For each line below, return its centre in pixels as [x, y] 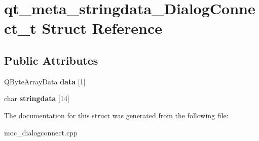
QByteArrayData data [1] [45, 81]
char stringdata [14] [37, 98]
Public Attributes [51, 60]
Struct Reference [102, 28]
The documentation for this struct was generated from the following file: [116, 115]
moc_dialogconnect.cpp [41, 132]
